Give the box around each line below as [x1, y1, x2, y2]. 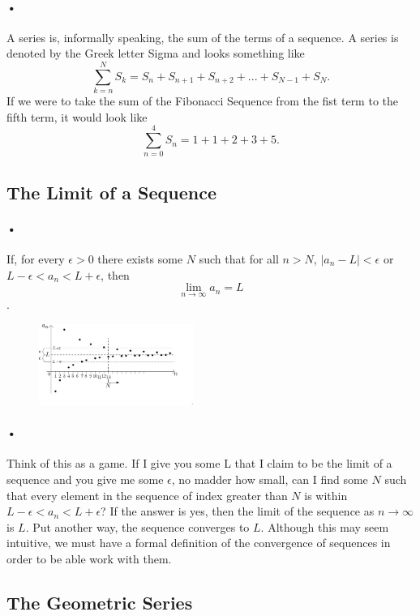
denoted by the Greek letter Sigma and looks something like [6, 45, 305, 62]
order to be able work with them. [6, 550, 172, 567]
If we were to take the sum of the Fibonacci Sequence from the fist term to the [6, 92, 398, 109]
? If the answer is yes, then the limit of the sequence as [101, 503, 375, 520]
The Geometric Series [6, 589, 193, 614]
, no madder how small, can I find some [171, 470, 368, 487]
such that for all [199, 250, 279, 267]
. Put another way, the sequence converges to [25, 518, 250, 535]
